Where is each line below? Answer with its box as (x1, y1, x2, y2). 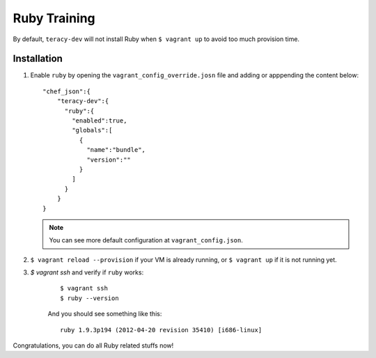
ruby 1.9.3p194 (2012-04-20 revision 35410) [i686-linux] (60, 326, 263, 334)
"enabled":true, (72, 117, 127, 125)
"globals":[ (72, 126, 113, 134)
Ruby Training (13, 10, 95, 26)
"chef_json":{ (42, 87, 91, 95)
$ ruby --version (60, 294, 119, 302)
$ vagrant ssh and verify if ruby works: (30, 268, 144, 277)
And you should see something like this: (47, 310, 162, 318)
